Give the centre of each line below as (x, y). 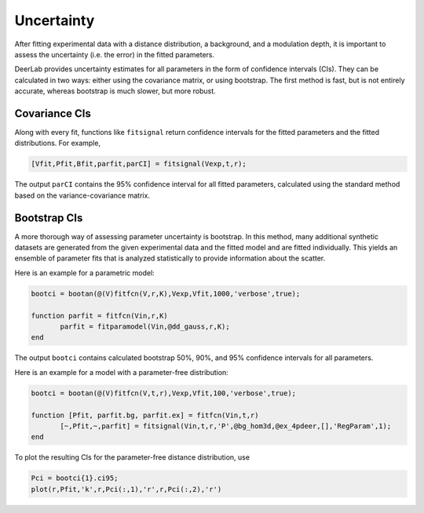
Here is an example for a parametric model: (84, 273)
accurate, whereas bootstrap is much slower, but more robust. (115, 91)
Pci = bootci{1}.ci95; (75, 478)
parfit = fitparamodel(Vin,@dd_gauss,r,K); (145, 327)
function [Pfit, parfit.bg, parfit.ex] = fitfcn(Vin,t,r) (145, 415)
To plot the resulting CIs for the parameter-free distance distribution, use (132, 457)
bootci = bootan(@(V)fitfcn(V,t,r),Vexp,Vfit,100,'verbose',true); (164, 393)
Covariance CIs (53, 113)
